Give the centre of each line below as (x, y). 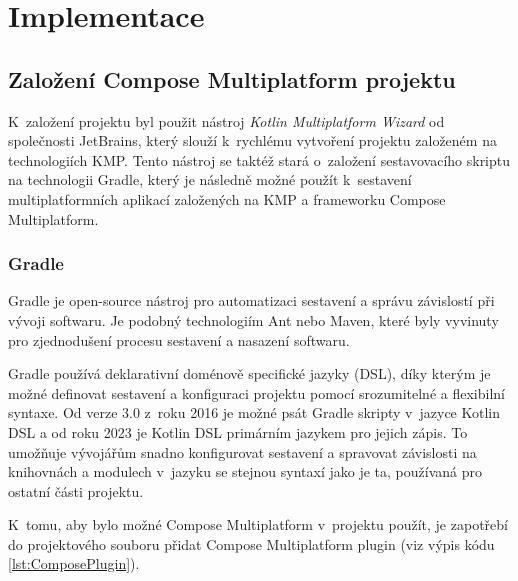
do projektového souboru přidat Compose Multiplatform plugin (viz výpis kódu (251, 543)
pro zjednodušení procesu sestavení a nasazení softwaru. (179, 339)
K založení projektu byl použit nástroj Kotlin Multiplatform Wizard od (226, 120)
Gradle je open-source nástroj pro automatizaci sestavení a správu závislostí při (251, 300)
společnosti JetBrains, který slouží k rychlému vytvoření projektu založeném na (252, 140)
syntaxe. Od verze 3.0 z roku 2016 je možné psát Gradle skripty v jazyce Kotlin (254, 412)
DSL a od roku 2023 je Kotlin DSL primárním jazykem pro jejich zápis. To (238, 431)
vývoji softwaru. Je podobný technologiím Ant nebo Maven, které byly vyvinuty (253, 319)
